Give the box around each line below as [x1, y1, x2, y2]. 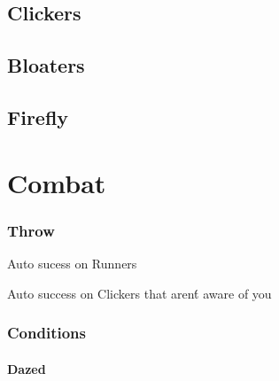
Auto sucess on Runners [7, 253, 137, 272]
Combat [7, 164, 106, 200]
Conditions [7, 322, 86, 344]
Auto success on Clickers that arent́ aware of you [7, 284, 272, 302]
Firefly [7, 103, 69, 130]
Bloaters [7, 51, 85, 79]
